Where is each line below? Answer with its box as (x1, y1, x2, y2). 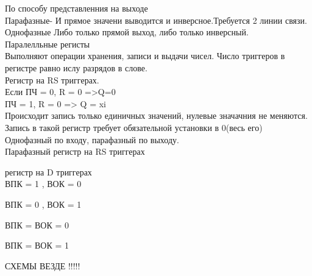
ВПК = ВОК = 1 (5, 239, 69, 252)
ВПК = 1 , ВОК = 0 (5, 177, 82, 190)
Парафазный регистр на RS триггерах (5, 145, 145, 158)
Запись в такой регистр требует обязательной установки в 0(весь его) (5, 121, 263, 133)
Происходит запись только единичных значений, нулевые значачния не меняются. (5, 109, 308, 122)
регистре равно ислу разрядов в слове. (5, 61, 147, 74)
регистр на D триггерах (5, 165, 92, 178)
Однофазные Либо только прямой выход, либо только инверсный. (5, 26, 249, 38)
